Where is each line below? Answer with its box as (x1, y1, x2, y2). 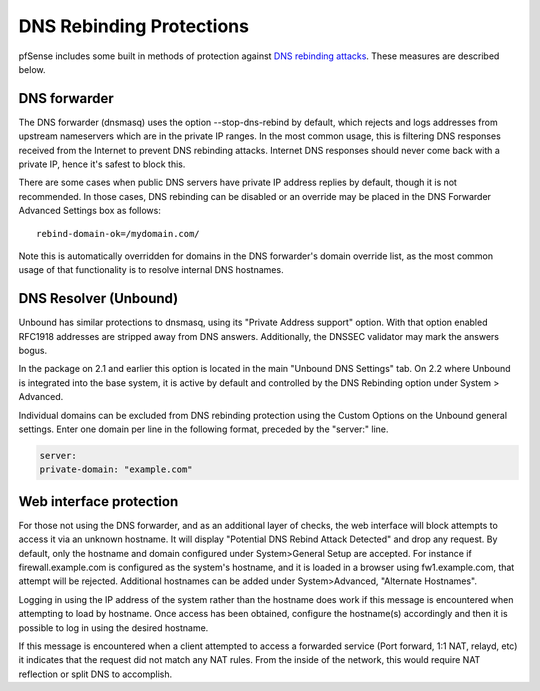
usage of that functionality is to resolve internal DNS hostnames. (18, 264, 284, 276)
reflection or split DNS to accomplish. (18, 668, 173, 680)
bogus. (18, 345, 48, 357)
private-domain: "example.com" (39, 464, 194, 475)
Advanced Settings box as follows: (18, 205, 162, 217)
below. (18, 63, 46, 75)
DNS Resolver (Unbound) (18, 290, 179, 307)
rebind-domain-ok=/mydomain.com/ (36, 228, 200, 239)
